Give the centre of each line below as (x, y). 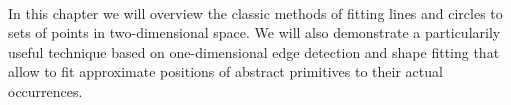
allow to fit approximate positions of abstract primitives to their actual (225, 71)
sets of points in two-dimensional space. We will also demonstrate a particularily (254, 32)
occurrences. (45, 90)
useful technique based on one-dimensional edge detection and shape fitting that (254, 51)
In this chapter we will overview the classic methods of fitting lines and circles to (255, 12)
